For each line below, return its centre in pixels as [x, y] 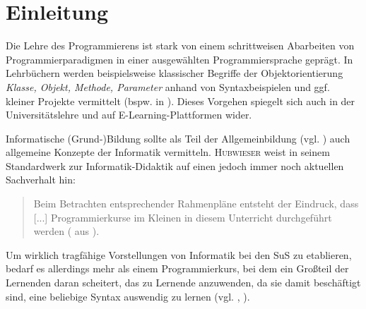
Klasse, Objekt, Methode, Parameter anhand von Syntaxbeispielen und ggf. [168, 86]
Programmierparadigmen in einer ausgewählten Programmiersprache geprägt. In [179, 59]
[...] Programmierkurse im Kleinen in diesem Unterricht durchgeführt [183, 217]
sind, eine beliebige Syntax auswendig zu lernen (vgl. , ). [128, 296]
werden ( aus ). [66, 231]
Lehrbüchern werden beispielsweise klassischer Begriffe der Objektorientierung [175, 73]
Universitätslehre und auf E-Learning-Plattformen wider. [129, 115]
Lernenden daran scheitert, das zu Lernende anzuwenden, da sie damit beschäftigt [183, 283]
